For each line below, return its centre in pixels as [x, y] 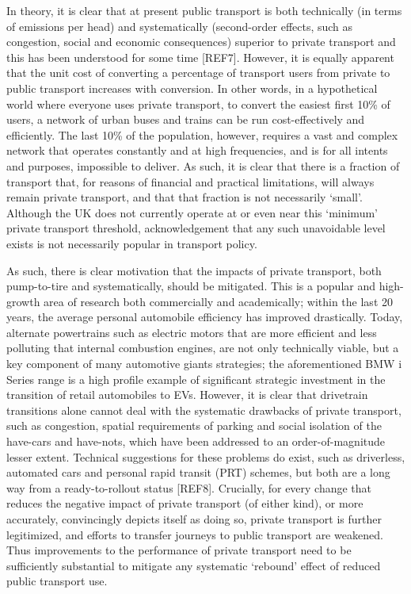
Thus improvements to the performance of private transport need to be [179, 550]
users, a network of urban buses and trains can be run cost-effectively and [186, 119]
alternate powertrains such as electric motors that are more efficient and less [192, 332]
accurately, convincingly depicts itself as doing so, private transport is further [194, 519]
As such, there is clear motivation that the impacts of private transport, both [194, 270]
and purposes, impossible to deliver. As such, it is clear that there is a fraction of [203, 165]
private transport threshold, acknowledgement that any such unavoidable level [196, 228]
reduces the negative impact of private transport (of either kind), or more [185, 503]
